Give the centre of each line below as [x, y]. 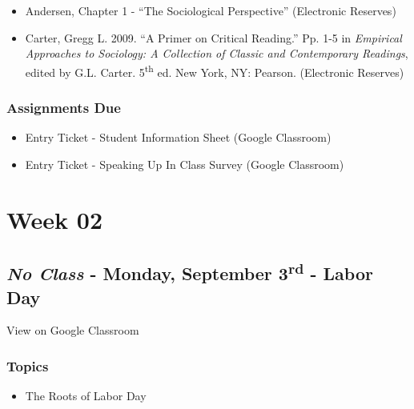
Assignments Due [64, 107]
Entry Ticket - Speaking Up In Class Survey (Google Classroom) [185, 164]
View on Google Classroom [73, 330]
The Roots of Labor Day [86, 396]
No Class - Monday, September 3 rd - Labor [190, 272]
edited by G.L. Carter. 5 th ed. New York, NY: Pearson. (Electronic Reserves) [215, 70]
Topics [28, 365]
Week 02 [55, 219]
